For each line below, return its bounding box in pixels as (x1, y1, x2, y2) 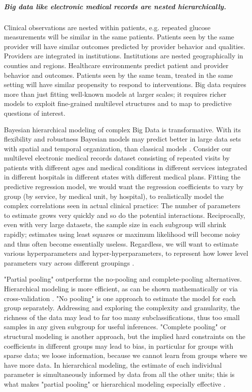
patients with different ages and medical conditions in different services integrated (4, 162, 248, 172)
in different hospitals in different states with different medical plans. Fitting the (4, 172, 241, 182)
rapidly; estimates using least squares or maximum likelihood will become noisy (4, 229, 240, 239)
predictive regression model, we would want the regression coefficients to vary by (4, 181, 244, 192)
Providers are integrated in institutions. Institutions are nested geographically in (4, 51, 243, 61)
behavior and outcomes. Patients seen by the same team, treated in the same (4, 70, 233, 80)
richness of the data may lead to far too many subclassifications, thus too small (4, 312, 240, 322)
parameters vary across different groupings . (4, 257, 134, 267)
